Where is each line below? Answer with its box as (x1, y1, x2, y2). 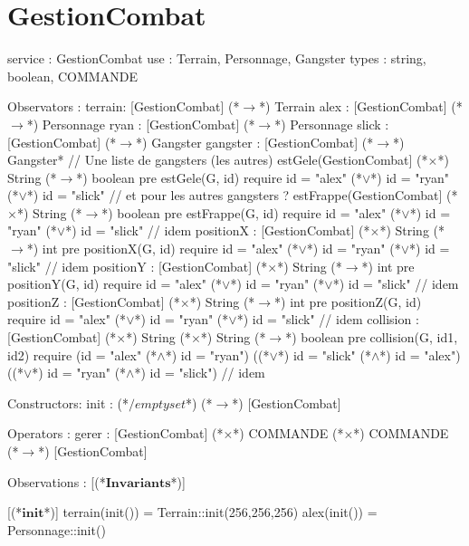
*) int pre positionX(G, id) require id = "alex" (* (26, 239, 299, 258)
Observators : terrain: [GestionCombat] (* (7, 97, 240, 116)
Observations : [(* (7, 472, 106, 491)
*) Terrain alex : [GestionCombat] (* (259, 97, 463, 116)
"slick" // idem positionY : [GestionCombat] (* (7, 256, 268, 275)
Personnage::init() (7, 520, 106, 539)
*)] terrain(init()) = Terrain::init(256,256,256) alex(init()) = (43, 503, 378, 522)
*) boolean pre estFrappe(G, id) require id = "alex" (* (101, 203, 402, 222)
